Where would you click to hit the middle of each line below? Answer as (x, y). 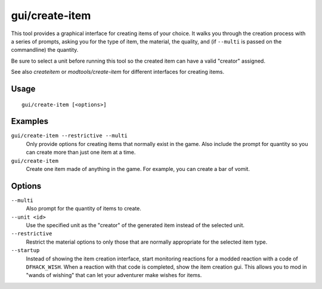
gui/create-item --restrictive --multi (69, 136)
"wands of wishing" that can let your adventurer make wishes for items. (114, 275)
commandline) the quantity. (45, 50)
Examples (30, 121)
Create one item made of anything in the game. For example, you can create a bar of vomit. (138, 169)
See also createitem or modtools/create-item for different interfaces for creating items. (118, 72)
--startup (25, 251)
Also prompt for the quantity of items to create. (83, 209)
